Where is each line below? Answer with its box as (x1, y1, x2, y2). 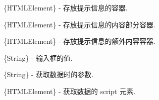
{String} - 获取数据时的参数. (3, 69, 94, 80)
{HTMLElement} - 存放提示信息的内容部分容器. (3, 19, 156, 29)
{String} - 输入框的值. (3, 52, 73, 63)
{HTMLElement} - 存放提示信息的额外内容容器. (3, 36, 156, 46)
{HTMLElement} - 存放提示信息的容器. (3, 2, 128, 12)
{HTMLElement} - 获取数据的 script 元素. (3, 86, 136, 96)
